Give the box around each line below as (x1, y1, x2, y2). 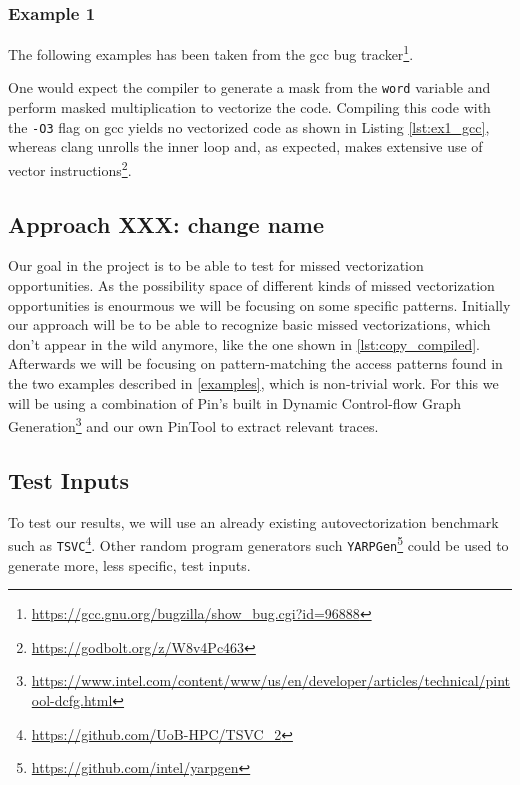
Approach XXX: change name (8, 208, 325, 239)
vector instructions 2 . (8, 156, 132, 180)
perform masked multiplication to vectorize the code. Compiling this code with (8, 97, 491, 118)
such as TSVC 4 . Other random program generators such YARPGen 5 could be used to (8, 532, 509, 555)
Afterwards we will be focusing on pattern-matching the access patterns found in (8, 353, 503, 374)
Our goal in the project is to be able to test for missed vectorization (8, 255, 424, 276)
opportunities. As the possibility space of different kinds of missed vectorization (8, 275, 495, 296)
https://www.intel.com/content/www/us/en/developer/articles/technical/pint (31, 670, 511, 691)
